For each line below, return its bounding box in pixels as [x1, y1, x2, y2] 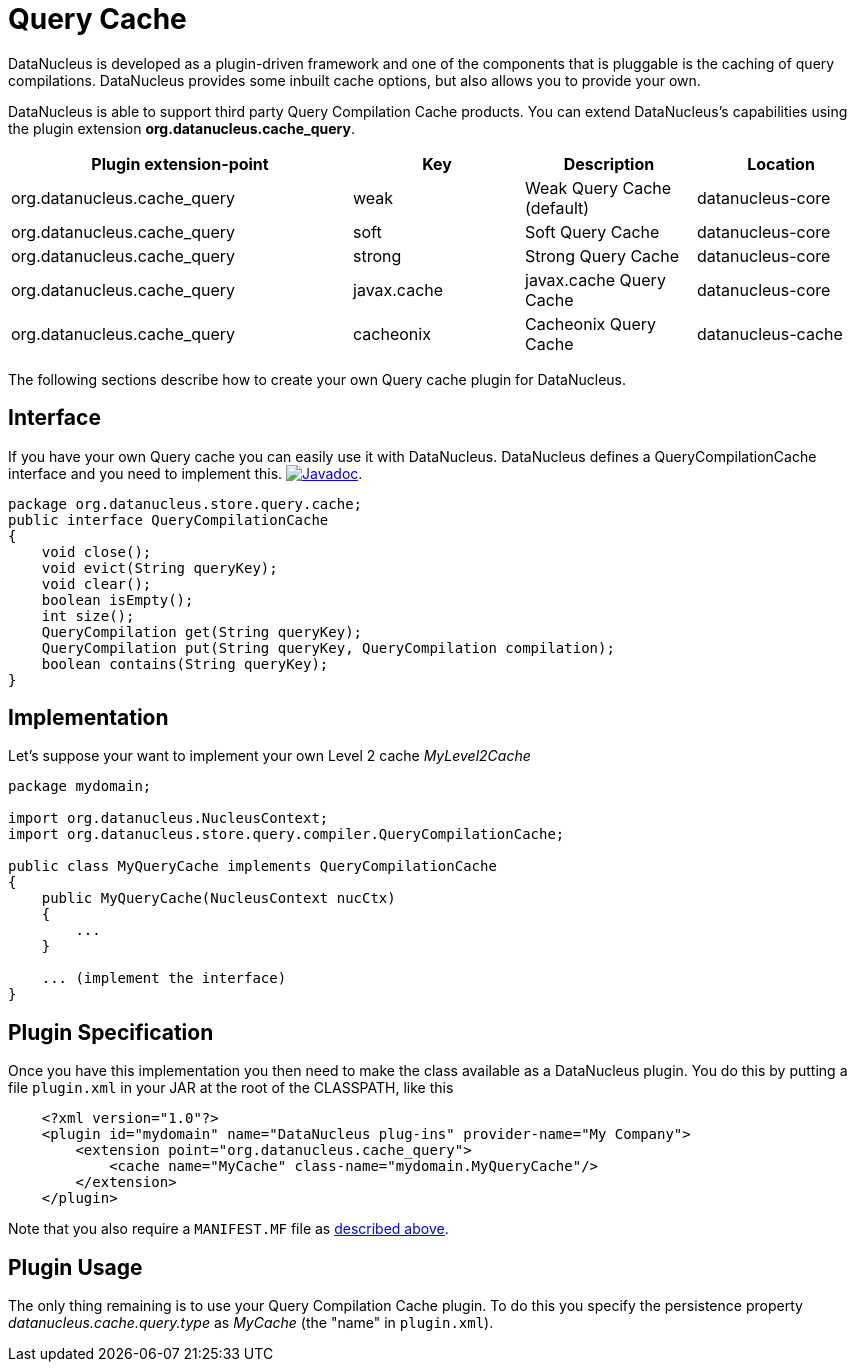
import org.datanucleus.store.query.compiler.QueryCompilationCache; [8, 826, 565, 843]
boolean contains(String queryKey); [41, 655, 329, 672]
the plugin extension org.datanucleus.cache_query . [8, 119, 355, 137]
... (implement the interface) [41, 970, 287, 987]
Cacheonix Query [525, 313, 657, 334]
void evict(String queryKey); [41, 559, 278, 576]
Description [563, 153, 655, 174]
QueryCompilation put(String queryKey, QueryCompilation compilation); [41, 639, 615, 656]
